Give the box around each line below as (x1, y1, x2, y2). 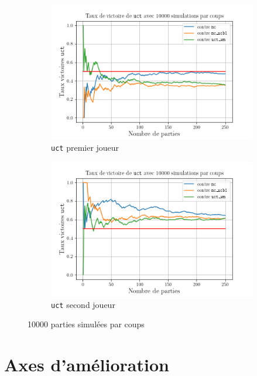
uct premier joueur (51, 141, 119, 153)
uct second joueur (51, 298, 115, 310)
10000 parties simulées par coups (28, 318, 145, 330)
